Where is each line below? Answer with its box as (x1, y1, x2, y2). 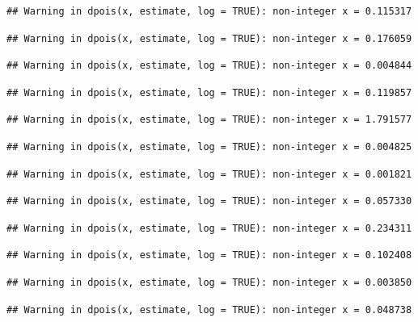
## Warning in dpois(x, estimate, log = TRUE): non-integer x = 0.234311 (6, 222, 412, 234)
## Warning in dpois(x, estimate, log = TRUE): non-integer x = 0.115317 (6, 6, 412, 17)
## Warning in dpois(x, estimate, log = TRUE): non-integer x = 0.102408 (6, 249, 412, 261)
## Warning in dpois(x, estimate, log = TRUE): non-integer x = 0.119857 (6, 86, 412, 98)
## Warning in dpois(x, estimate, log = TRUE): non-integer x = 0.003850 (6, 276, 412, 288)
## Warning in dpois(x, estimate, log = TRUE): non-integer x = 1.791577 (6, 114, 412, 126)
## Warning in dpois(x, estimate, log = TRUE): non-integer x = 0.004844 (6, 60, 412, 72)
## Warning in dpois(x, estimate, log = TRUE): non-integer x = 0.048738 (6, 303, 412, 316)
